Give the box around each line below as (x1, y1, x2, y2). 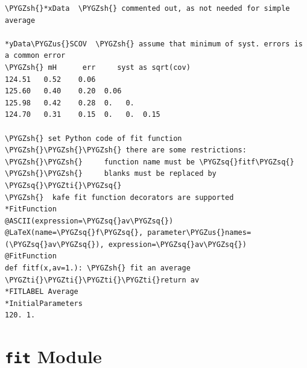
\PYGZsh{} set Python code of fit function (5, 134, 182, 143)
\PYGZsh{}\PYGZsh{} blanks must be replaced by (5, 169, 217, 178)
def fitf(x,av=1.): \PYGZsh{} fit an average (5, 264, 191, 273)
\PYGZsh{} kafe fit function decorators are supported (5, 193, 234, 202)
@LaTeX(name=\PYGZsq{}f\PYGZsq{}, (5, 228, 144, 237)
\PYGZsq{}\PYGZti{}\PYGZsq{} (5, 181, 122, 190)
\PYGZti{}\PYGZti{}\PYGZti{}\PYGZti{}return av (5, 275, 200, 284)
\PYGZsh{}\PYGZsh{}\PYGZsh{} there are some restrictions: (5, 146, 247, 155)
